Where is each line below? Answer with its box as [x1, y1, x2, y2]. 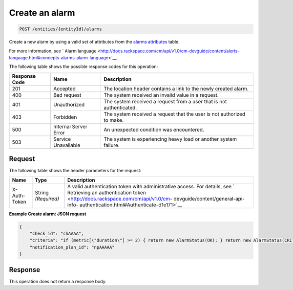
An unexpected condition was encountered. [103, 126, 205, 133]
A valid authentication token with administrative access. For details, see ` [67, 183, 235, 190]
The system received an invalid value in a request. [103, 91, 219, 98]
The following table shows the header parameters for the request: [9, 168, 142, 174]
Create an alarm [9, 7, 75, 18]
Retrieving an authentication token [67, 189, 146, 196]
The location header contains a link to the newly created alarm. [103, 85, 249, 92]
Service [53, 135, 71, 142]
